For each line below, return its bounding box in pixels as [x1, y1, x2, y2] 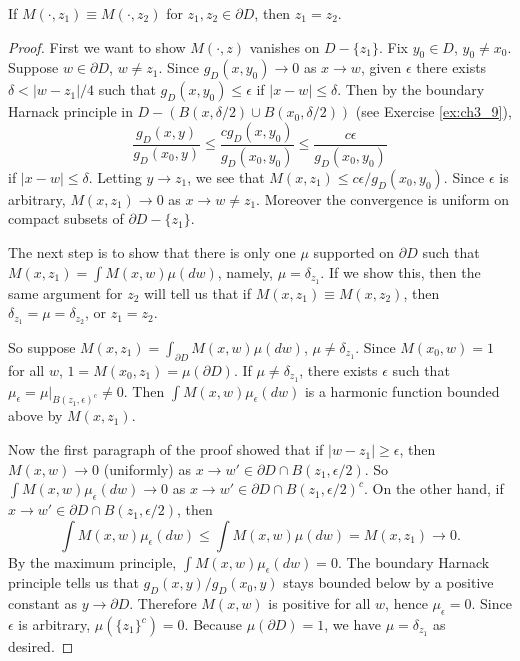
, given [360, 57, 402, 78]
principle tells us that [8, 572, 139, 593]
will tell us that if [144, 282, 252, 303]
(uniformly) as [103, 458, 191, 479]
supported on [313, 242, 395, 263]
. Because [184, 614, 243, 635]
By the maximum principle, [8, 551, 177, 572]
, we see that [187, 166, 265, 187]
